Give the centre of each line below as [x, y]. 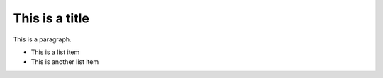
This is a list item [55, 52]
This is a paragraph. [42, 39]
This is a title [51, 18]
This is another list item [65, 62]
